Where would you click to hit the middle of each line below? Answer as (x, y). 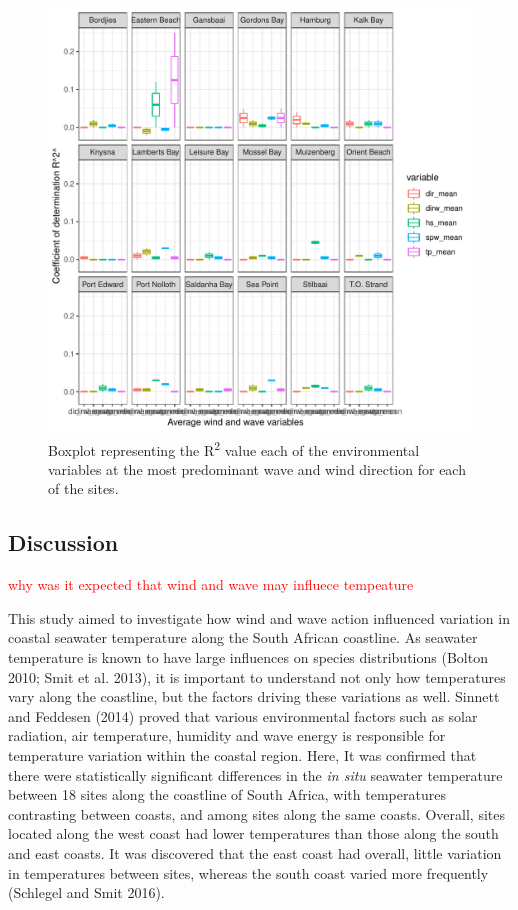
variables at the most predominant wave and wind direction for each (257, 468)
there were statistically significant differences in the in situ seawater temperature (255, 774)
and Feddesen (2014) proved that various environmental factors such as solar (243, 715)
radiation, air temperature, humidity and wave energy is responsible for (227, 735)
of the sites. (83, 488)
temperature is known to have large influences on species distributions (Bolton (248, 657)
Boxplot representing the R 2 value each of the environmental (234, 448)
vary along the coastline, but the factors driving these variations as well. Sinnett (254, 696)
